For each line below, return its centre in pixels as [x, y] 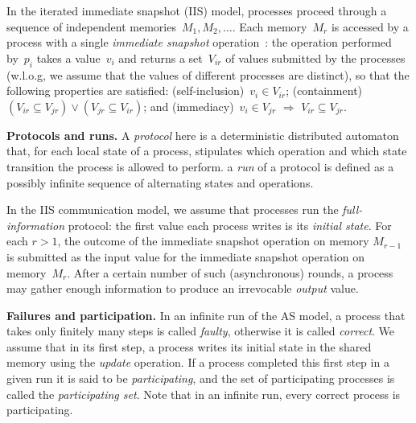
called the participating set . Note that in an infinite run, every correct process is [204, 394]
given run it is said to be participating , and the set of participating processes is [201, 378]
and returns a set [161, 57]
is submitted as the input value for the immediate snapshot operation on [185, 256]
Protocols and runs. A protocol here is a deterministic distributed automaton [203, 135]
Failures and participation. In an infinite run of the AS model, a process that [206, 315]
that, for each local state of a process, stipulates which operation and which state [207, 151]
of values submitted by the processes [315, 57]
